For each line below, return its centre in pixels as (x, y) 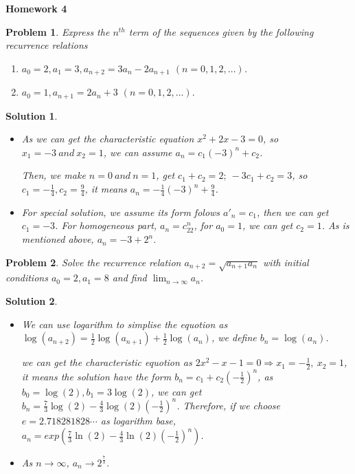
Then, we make (54, 175)
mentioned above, (58, 239)
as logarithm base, (138, 420)
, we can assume (138, 152)
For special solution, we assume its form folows (121, 212)
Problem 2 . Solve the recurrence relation (93, 262)
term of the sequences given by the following (221, 31)
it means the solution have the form (96, 376)
